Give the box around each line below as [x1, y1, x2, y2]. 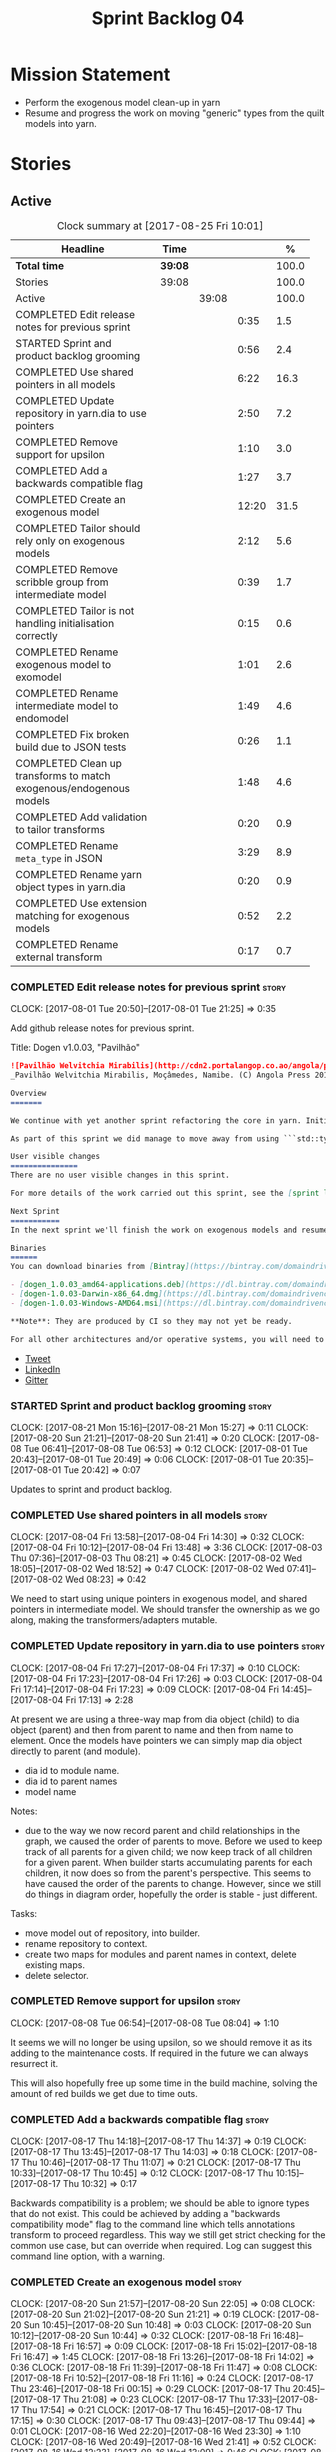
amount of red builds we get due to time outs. [10, 2087, 198, 2099]
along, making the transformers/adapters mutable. [10, 1614, 218, 1626]
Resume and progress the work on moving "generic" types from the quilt [24, 107, 325, 119]
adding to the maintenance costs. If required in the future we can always [10, 2047, 309, 2059]
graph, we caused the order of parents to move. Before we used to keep [24, 1835, 323, 1847]
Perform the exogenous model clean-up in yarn [24, 96, 221, 108]
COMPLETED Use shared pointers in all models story [10, 1508, 268, 1522]
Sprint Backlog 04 [91, 7, 245, 30]
